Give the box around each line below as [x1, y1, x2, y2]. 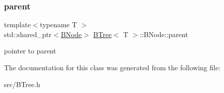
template [4, 19, 31, 30]
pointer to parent [4, 46, 56, 56]
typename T [40, 19, 77, 30]
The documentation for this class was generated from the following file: [4, 62, 221, 72]
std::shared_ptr [4, 29, 52, 39]
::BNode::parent [139, 29, 188, 39]
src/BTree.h [4, 79, 40, 89]
